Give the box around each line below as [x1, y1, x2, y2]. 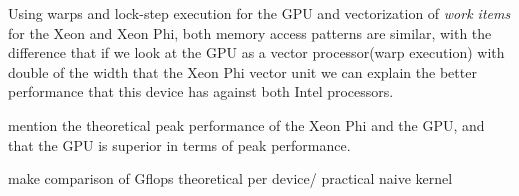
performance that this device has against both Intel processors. [8, 81, 394, 102]
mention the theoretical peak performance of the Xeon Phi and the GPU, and [8, 114, 485, 135]
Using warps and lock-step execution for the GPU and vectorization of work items [8, 3, 511, 23]
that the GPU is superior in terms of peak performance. [8, 134, 351, 155]
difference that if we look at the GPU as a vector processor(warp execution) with [8, 42, 505, 63]
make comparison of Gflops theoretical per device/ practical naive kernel [8, 168, 453, 189]
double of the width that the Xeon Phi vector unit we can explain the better [8, 61, 477, 82]
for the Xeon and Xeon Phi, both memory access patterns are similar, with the [8, 22, 492, 43]
